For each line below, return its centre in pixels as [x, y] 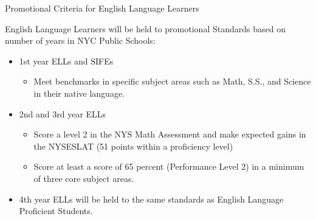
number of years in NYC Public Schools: [80, 40]
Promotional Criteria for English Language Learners [102, 8]
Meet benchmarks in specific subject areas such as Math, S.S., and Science [172, 81]
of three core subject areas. [84, 178]
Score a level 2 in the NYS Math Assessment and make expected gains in [170, 134]
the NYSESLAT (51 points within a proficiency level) [133, 146]
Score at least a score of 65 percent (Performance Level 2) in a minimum [169, 166]
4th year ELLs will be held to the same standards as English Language [151, 199]
